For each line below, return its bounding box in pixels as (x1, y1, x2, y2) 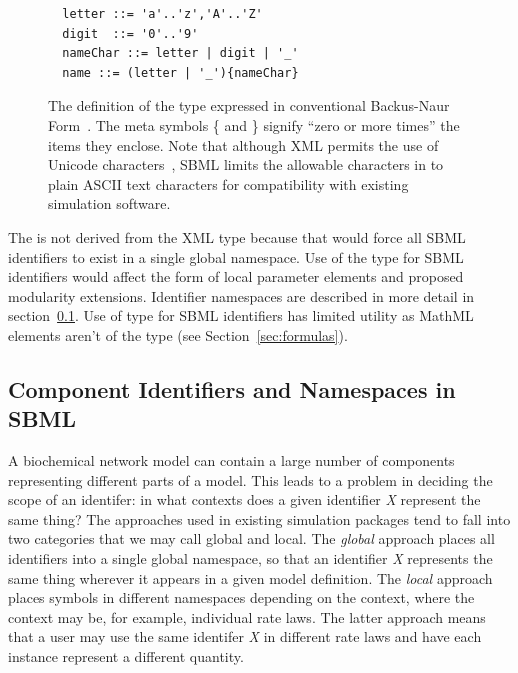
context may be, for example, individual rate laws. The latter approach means (8, 606, 486, 627)
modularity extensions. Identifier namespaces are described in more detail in (8, 285, 475, 306)
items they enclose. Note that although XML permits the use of (48, 134, 439, 155)
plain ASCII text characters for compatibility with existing (48, 173, 409, 194)
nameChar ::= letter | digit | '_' (62, 46, 299, 61)
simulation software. (48, 193, 171, 214)
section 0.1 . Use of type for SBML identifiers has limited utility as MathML (8, 305, 474, 326)
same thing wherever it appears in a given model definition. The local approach (8, 567, 493, 588)
